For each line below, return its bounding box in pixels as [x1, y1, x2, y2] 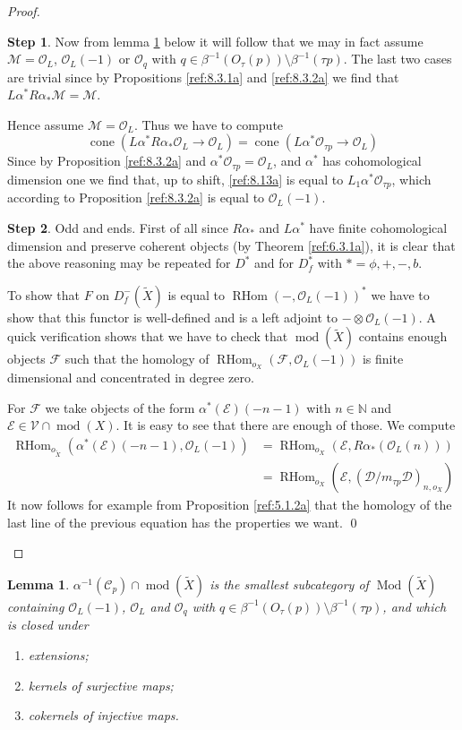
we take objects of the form [45, 398, 195, 417]
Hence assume [7, 115, 84, 133]
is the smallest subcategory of [210, 574, 369, 593]
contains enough [358, 327, 448, 346]
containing [7, 597, 64, 615]
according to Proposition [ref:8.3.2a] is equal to [7, 188, 265, 207]
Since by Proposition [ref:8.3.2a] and [7, 151, 207, 170]
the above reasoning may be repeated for [7, 253, 231, 272]
